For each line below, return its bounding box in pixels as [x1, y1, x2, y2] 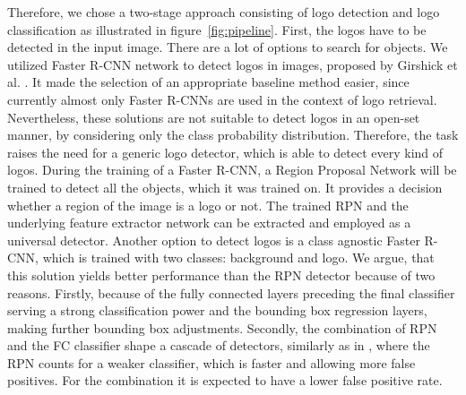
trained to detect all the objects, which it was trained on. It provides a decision [7, 177, 443, 196]
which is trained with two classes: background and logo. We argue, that [42, 248, 435, 267]
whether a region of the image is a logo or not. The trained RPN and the [7, 195, 409, 214]
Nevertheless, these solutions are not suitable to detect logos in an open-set [7, 107, 420, 126]
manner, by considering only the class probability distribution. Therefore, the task [7, 125, 459, 144]
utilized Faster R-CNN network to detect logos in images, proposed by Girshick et [7, 55, 458, 73]
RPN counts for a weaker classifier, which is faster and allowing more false [7, 353, 416, 372]
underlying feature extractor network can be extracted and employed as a [7, 213, 411, 232]
